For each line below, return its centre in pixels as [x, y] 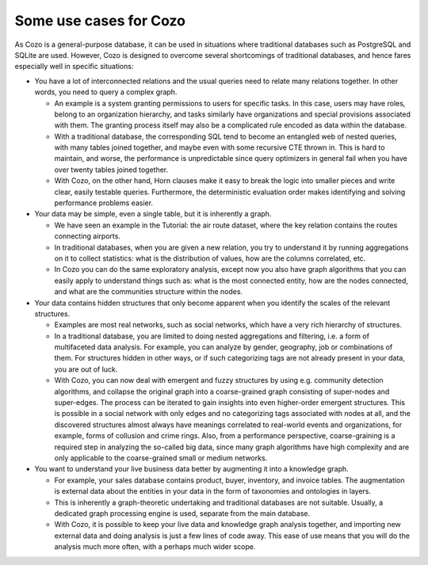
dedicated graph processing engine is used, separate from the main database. [182, 513]
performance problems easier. [104, 203]
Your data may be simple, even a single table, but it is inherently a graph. [153, 214]
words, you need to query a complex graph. [106, 92]
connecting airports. [87, 236]
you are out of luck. [86, 369]
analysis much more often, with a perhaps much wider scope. [155, 547]
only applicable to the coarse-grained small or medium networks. [161, 458]
